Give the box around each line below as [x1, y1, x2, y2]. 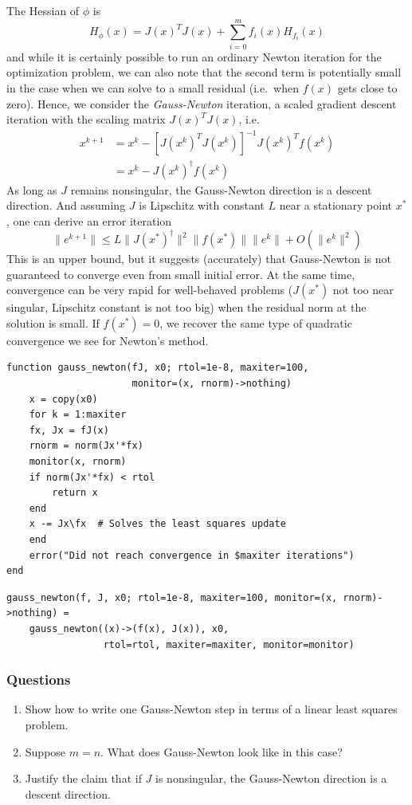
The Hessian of [6, 2, 80, 18]
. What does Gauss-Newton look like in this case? [100, 743, 343, 760]
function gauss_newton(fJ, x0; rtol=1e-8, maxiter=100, [6, 362, 309, 374]
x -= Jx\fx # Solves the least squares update [29, 518, 286, 530]
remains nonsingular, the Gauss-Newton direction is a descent [70, 181, 372, 198]
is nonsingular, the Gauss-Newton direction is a [155, 770, 387, 787]
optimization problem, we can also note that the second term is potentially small [6, 64, 402, 80]
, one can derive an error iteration [6, 212, 172, 229]
